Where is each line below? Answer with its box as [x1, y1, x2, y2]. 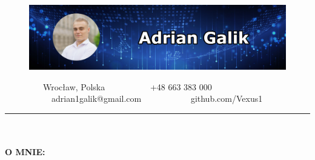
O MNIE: [5, 145, 45, 158]
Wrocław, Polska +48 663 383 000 [42, 80, 212, 93]
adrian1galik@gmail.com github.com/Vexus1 [51, 92, 263, 105]
